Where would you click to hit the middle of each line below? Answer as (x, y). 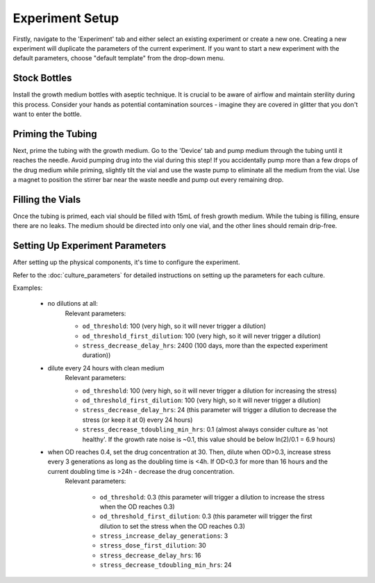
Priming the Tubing (55, 134)
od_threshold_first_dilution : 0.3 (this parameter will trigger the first (206, 516)
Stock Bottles (42, 78)
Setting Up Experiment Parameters (90, 246)
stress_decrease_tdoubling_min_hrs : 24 (166, 565)
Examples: (28, 288)
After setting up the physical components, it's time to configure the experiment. (126, 262)
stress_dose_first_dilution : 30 (153, 545)
